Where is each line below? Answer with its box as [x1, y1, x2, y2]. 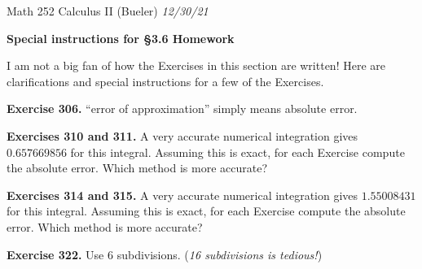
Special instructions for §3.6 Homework [7, 29, 235, 46]
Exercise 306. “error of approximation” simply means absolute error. [7, 100, 358, 117]
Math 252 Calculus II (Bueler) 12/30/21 [7, 2, 209, 19]
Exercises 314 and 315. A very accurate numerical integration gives [7, 186, 358, 203]
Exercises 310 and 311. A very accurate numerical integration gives [7, 127, 358, 144]
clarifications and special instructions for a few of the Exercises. [7, 72, 324, 89]
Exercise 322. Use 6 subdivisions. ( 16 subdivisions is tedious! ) [7, 245, 323, 262]
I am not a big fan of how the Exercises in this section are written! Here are [7, 57, 385, 74]
